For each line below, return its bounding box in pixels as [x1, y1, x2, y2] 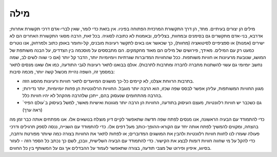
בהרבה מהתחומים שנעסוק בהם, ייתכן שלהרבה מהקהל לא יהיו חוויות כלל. [22, 92, 163, 99]
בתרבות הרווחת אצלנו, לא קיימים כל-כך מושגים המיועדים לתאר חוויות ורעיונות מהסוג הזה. [22, 78, 194, 84]
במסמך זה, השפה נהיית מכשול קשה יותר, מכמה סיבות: [9, 68, 115, 74]
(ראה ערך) [22, 107, 43, 113]
